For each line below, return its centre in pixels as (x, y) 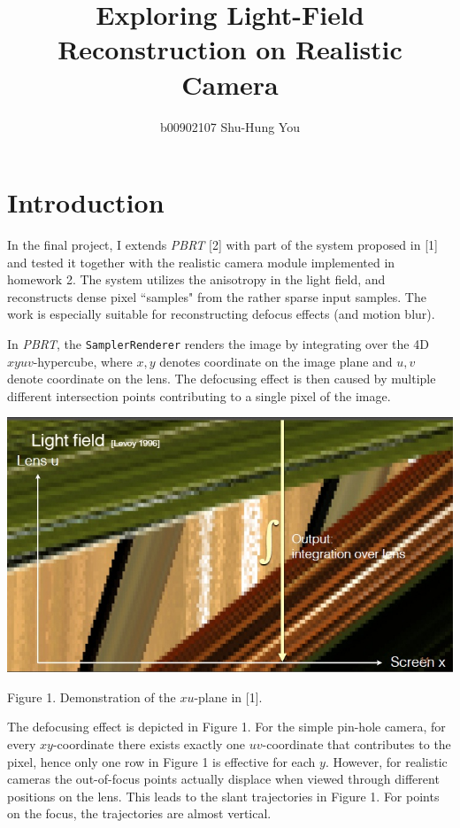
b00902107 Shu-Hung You (230, 126)
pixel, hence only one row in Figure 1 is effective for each (161, 761)
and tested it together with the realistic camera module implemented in (201, 262)
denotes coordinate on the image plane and (276, 361)
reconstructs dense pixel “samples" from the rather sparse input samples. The (217, 296)
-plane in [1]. (228, 696)
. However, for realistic (386, 761)
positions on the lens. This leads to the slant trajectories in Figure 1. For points (223, 796)
